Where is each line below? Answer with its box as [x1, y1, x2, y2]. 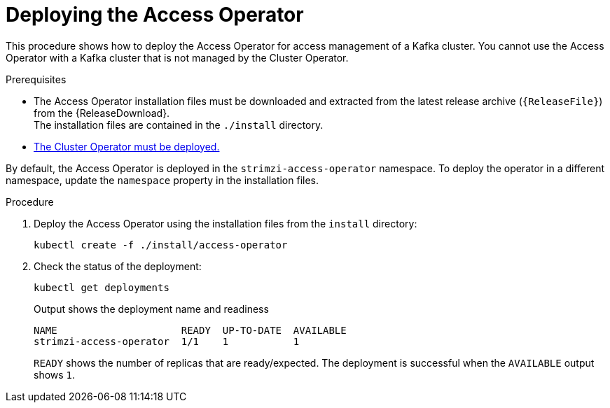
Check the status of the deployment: [34, 260, 202, 272]
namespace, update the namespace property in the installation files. [6, 174, 319, 186]
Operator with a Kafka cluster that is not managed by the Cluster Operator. [6, 51, 349, 64]
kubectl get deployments [34, 281, 169, 293]
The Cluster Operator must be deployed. [34, 140, 220, 153]
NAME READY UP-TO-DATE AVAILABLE [34, 324, 347, 336]
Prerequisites [6, 73, 67, 85]
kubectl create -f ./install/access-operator [34, 239, 288, 251]
